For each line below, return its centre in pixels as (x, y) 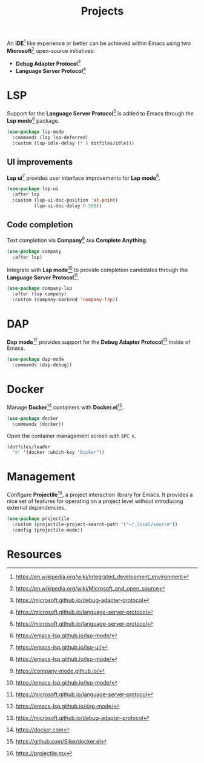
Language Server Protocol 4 (51, 70)
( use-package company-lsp (39, 289)
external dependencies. (36, 507)
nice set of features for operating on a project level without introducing (95, 501)
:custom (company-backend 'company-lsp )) (65, 299)
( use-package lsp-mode (35, 132)
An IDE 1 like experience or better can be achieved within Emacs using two (99, 43)
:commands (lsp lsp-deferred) (50, 137)
